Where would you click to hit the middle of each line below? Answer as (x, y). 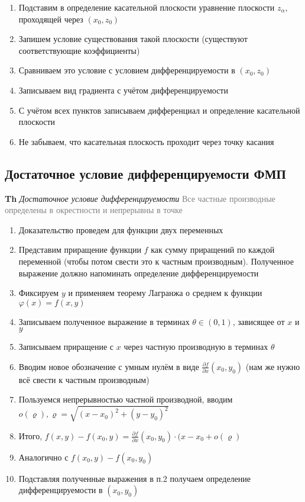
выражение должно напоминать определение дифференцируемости (139, 273)
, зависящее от (259, 321)
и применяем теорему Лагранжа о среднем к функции (165, 293)
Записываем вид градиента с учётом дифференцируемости (123, 90)
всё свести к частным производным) (84, 379)
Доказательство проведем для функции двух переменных (121, 229)
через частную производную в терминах (196, 347)
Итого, (30, 435)
